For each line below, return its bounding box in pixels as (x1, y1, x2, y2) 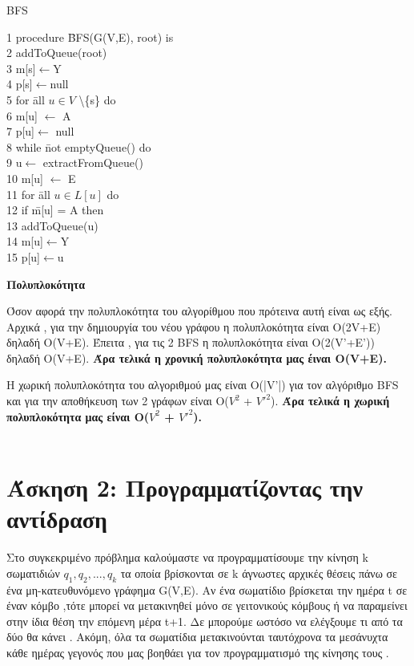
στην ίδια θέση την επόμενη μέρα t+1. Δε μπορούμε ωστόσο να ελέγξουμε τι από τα (6, 612, 403, 629)
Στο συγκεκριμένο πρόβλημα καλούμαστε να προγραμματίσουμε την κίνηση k (6, 549, 368, 566)
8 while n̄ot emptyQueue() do (6, 138, 151, 155)
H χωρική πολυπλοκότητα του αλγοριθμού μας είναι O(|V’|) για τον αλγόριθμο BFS (6, 376, 399, 393)
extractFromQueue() (42, 154, 143, 171)
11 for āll (6, 185, 50, 202)
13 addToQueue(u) (6, 217, 98, 234)
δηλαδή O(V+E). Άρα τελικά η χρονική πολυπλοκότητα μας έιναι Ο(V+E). (6, 349, 387, 366)
